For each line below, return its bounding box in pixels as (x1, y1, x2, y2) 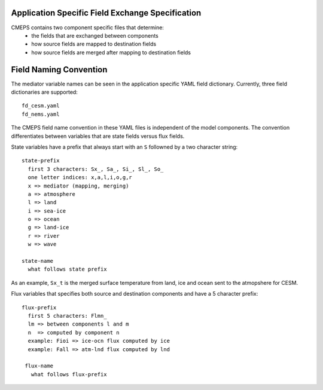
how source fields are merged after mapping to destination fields (31, 48, 191, 56)
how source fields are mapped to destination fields (31, 41, 157, 48)
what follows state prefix (28, 266, 107, 273)
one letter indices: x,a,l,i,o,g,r (28, 174, 133, 181)
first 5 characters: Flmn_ (28, 312, 107, 319)
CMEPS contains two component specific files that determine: (11, 24, 164, 31)
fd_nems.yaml (22, 110, 60, 118)
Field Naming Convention (11, 65, 108, 75)
